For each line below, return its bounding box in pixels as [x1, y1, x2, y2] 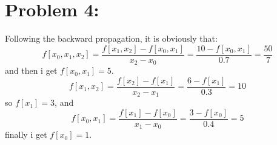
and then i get [5, 64, 58, 77]
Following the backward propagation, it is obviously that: [5, 32, 218, 45]
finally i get [5, 128, 47, 141]
